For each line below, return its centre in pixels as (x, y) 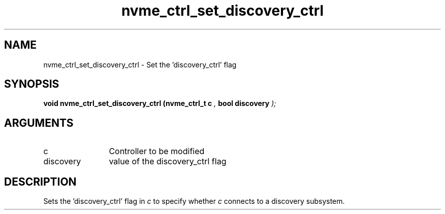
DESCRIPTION (40, 182)
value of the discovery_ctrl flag (168, 162)
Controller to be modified (157, 151)
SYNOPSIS (32, 84)
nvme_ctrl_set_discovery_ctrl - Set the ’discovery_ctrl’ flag (140, 64)
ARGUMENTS (39, 123)
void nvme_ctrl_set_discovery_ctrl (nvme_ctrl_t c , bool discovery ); (160, 103)
